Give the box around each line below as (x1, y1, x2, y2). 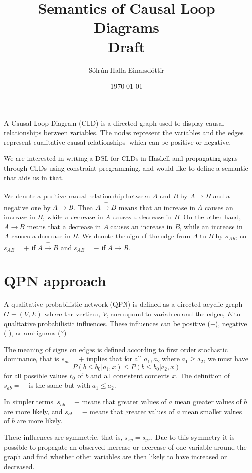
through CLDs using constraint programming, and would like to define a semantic (4, 163, 248, 173)
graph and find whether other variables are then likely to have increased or (4, 451, 227, 461)
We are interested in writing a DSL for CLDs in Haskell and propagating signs (4, 153, 238, 163)
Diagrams (94, 17, 159, 37)
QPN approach (4, 271, 106, 291)
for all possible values (4, 370, 68, 380)
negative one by (4, 202, 51, 212)
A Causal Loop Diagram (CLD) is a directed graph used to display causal (4, 118, 224, 128)
